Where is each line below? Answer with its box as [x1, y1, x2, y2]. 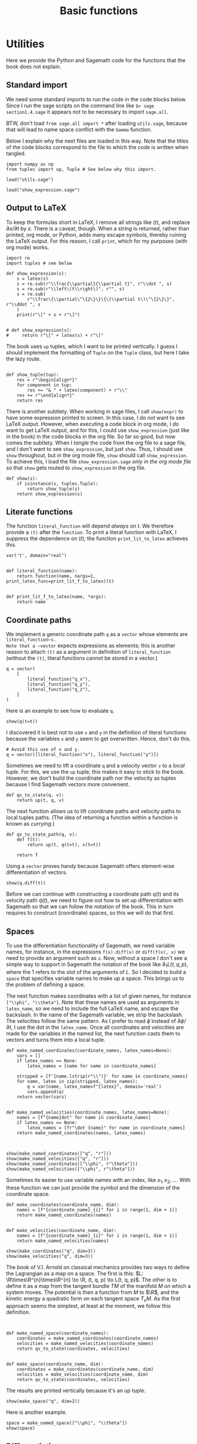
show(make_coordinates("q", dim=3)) [6, 1248, 96, 1254]
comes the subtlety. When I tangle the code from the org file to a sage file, [6, 439, 186, 446]
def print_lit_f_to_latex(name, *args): [6, 594, 107, 600]
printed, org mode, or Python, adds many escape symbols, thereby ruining [6, 231, 186, 238]
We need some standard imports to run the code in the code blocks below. [6, 95, 187, 102]
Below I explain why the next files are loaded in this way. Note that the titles [6, 137, 189, 144]
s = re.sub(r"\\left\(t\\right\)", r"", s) [16, 286, 125, 292]
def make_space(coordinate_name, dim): [6, 1362, 104, 1367]
